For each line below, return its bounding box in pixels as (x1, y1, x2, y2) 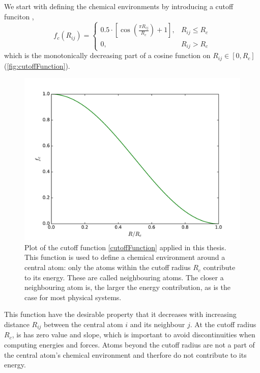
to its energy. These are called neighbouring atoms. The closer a (24, 272, 224, 282)
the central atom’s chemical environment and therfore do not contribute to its (4, 349, 247, 360)
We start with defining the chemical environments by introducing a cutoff (4, 1, 234, 11)
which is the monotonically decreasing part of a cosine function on (4, 50, 211, 61)
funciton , (4, 11, 34, 21)
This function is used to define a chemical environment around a (24, 252, 225, 262)
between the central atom (44, 319, 123, 330)
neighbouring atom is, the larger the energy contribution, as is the (24, 282, 230, 292)
